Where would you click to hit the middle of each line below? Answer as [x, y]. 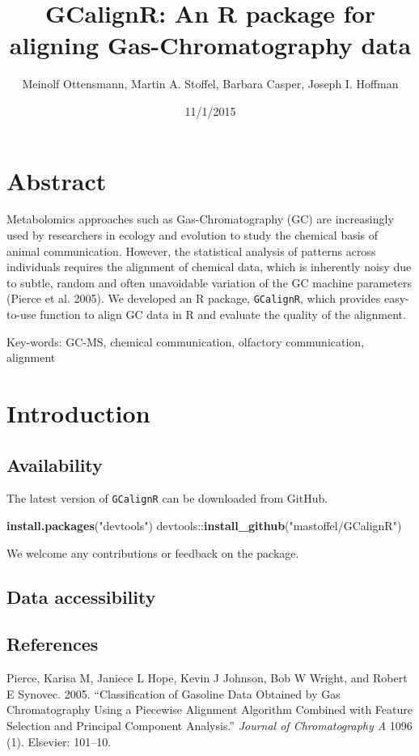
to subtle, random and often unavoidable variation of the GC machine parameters [209, 282]
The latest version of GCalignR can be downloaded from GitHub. [167, 498]
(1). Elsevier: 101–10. [59, 741]
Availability [55, 464]
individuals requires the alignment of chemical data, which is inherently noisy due [209, 267]
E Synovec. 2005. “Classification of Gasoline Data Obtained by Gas [174, 693]
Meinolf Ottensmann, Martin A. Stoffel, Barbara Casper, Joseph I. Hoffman [210, 84]
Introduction [78, 413]
